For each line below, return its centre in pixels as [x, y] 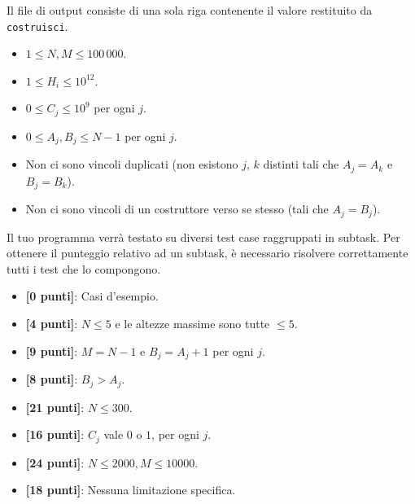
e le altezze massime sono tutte [192, 324]
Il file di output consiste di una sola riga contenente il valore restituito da [190, 10]
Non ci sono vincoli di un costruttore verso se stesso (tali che [177, 209]
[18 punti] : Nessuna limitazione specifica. [131, 490]
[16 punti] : [55, 434]
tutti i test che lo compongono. [84, 268]
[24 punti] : [55, 462]
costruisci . [37, 26]
